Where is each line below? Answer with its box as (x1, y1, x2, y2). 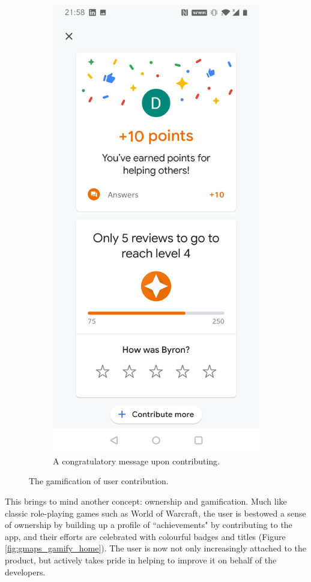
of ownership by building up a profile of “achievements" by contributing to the (5, 518, 292, 531)
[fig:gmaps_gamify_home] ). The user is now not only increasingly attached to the (5, 542, 307, 554)
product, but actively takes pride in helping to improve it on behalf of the (5, 554, 277, 566)
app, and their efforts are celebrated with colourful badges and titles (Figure (5, 530, 286, 542)
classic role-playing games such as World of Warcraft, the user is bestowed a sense (5, 506, 306, 519)
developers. (5, 565, 46, 578)
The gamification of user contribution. (29, 475, 169, 487)
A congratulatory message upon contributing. (53, 454, 220, 467)
